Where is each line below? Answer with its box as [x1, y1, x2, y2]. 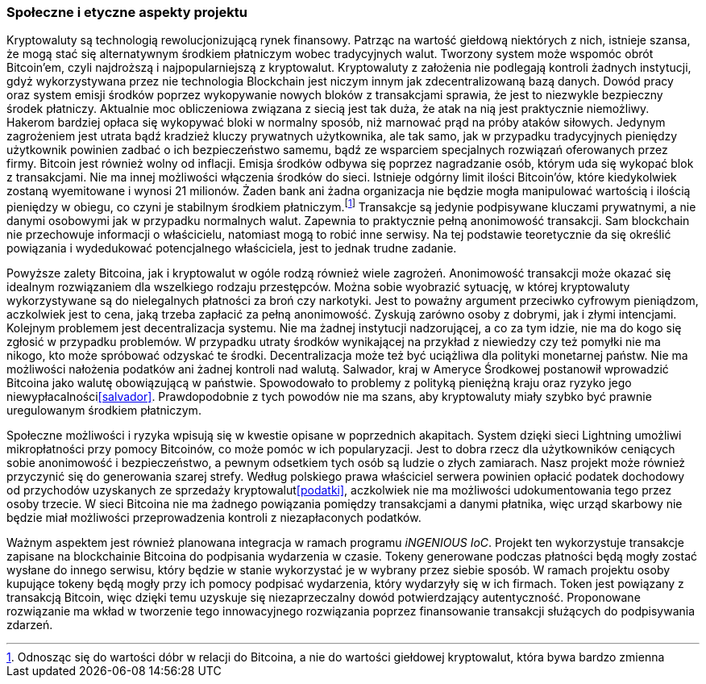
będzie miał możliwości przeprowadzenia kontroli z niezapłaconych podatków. [6, 511, 422, 525]
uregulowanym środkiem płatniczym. [6, 403, 201, 418]
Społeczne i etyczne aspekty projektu [6, 4, 247, 20]
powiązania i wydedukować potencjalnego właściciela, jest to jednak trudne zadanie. [6, 241, 457, 256]
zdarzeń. [6, 618, 53, 632]
